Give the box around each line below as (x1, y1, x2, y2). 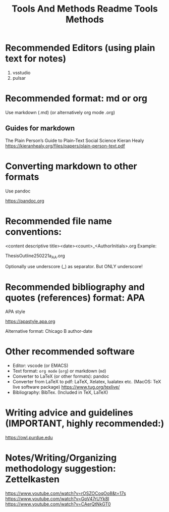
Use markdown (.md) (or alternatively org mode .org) (5, 109, 115, 115)
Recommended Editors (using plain (5, 42, 155, 54)
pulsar (12, 75, 26, 81)
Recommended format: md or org (5, 93, 148, 104)
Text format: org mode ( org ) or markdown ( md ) (12, 368, 106, 374)
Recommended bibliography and (5, 281, 145, 293)
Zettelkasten (5, 474, 60, 485)
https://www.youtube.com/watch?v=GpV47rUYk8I (5, 496, 109, 502)
